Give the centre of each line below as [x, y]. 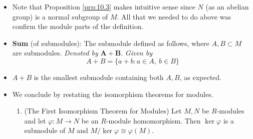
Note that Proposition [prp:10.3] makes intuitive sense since [104, 6]
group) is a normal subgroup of [60, 16]
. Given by [137, 53]
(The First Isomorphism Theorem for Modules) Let [103, 111]
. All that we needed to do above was [174, 16]
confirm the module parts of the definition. [78, 26]
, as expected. [200, 77]
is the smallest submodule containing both [99, 77]
